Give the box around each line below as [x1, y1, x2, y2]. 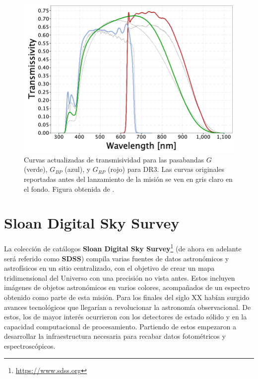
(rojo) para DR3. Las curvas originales [107, 164, 225, 174]
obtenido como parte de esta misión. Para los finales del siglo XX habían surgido [4, 292, 250, 302]
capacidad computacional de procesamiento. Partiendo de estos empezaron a [4, 321, 236, 331]
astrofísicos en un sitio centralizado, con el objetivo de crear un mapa [4, 263, 215, 273]
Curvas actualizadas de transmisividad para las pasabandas [24, 154, 204, 164]
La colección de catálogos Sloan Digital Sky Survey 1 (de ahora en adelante [4, 242, 242, 254]
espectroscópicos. [4, 340, 56, 351]
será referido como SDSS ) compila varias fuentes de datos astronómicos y [4, 253, 229, 263]
